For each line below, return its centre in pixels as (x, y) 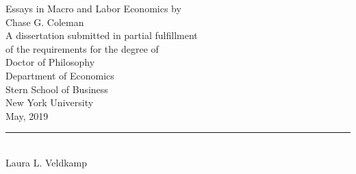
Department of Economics (60, 75)
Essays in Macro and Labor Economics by (93, 8)
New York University (50, 102)
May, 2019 (27, 115)
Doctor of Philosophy (50, 62)
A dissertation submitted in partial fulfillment (102, 35)
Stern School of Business (57, 89)
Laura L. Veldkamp (47, 162)
